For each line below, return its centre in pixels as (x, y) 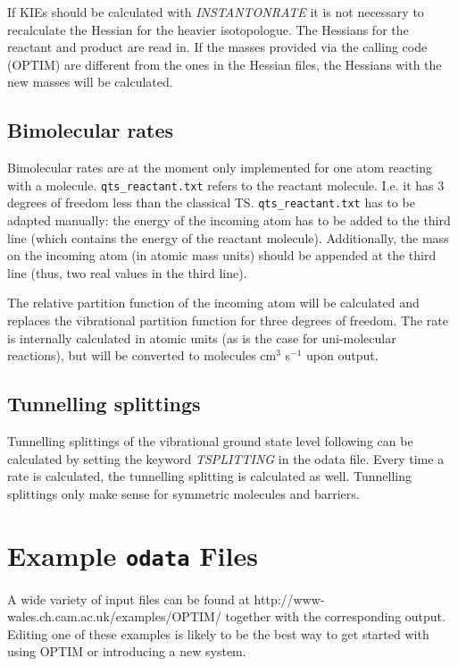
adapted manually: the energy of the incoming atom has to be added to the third (229, 220)
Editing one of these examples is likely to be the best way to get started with (218, 633)
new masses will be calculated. (90, 82)
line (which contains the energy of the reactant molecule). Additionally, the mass (228, 237)
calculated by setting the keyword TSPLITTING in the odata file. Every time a (226, 458)
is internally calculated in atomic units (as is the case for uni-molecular (202, 337)
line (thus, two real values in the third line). (127, 272)
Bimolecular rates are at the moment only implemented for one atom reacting (220, 168)
